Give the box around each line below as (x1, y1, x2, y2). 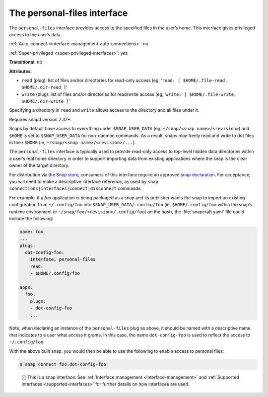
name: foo (19, 229, 44, 235)
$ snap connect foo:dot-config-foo (19, 361, 106, 367)
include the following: (9, 215, 53, 221)
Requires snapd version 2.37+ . (9, 116, 72, 122)
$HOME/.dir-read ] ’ (21, 84, 67, 90)
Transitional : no (9, 59, 42, 65)
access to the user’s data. (9, 31, 62, 37)
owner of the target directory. (9, 162, 69, 168)
